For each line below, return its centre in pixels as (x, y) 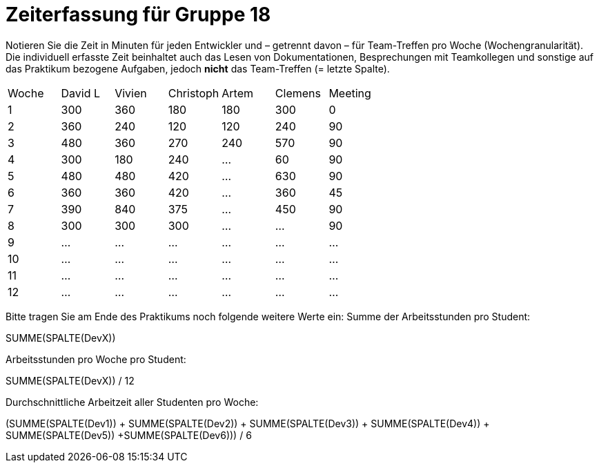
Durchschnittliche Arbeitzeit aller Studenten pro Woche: (132, 402)
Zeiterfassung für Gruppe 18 (138, 14)
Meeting (350, 93)
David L (81, 93)
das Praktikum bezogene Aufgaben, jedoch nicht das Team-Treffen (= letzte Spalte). (198, 68)
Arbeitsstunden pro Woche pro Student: (96, 359)
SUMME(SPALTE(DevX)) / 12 (70, 380)
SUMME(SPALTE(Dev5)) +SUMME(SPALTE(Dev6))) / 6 (129, 435)
